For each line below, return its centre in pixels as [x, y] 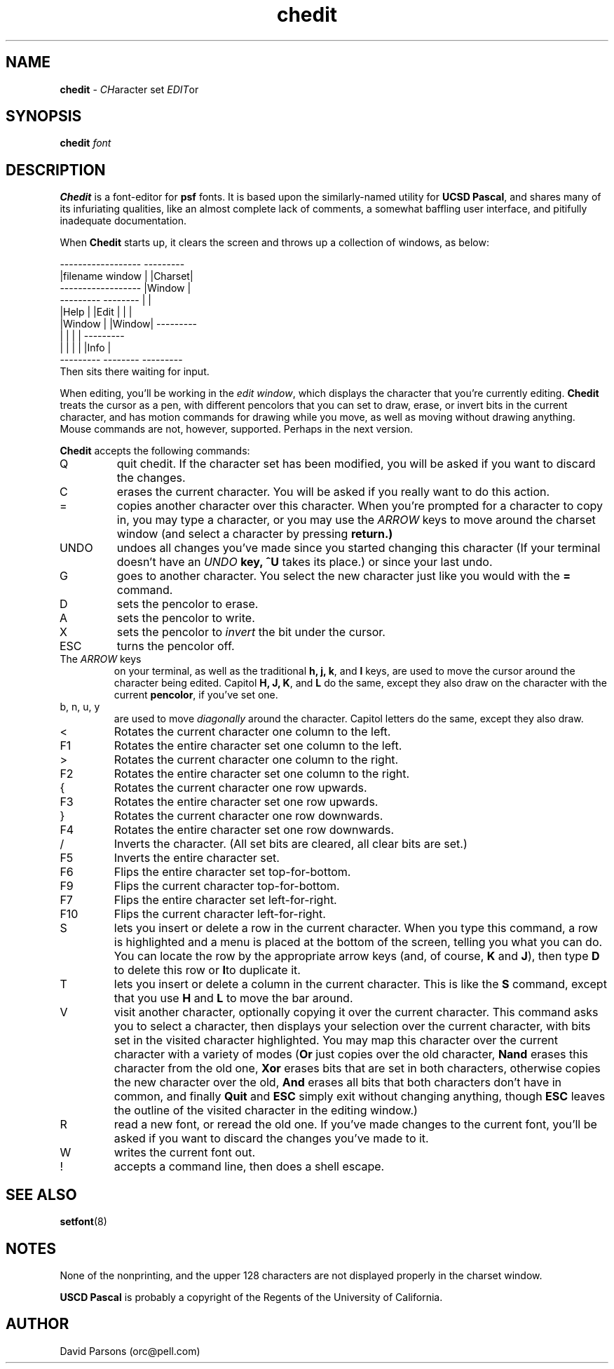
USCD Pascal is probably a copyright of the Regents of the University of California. [251, 1297]
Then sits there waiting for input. [135, 372]
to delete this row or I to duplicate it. [207, 970]
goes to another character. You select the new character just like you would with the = [344, 576]
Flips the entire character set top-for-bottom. [232, 872]
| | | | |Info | [86, 348]
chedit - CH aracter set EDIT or [129, 89]
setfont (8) [83, 1222]
